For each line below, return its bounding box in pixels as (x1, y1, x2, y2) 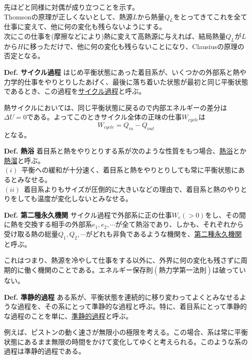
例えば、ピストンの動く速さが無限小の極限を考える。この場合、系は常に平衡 (4, 327, 248, 337)
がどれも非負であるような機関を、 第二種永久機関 (85, 228, 242, 239)
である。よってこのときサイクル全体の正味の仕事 (26, 112, 182, 122)
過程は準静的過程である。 (4, 346, 85, 356)
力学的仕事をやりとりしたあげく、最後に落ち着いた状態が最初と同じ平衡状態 (4, 76, 248, 86)
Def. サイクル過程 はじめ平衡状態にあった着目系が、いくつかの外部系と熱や (4, 67, 247, 77)
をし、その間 (205, 209, 246, 220)
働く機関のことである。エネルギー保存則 (24, 264, 153, 274)
